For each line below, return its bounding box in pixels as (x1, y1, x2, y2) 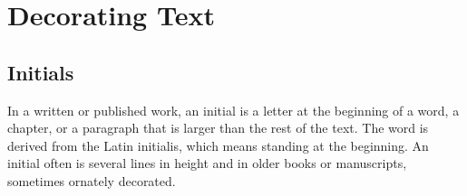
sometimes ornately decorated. (7, 171, 176, 190)
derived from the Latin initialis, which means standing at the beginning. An (7, 135, 429, 154)
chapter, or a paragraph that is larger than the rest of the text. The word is (7, 118, 429, 137)
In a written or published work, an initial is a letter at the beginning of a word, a (7, 100, 460, 119)
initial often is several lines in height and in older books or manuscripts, (7, 154, 407, 173)
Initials (7, 58, 74, 86)
